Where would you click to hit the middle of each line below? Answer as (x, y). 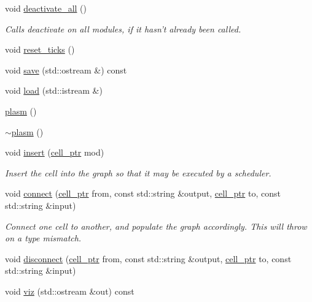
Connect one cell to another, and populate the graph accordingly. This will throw (156, 226)
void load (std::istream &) (54, 90)
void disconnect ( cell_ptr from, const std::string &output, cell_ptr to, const (148, 258)
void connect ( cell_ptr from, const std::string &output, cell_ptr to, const (143, 193)
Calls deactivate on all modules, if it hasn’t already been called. (123, 28)
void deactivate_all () (46, 8)
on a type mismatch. (43, 238)
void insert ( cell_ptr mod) (55, 152)
